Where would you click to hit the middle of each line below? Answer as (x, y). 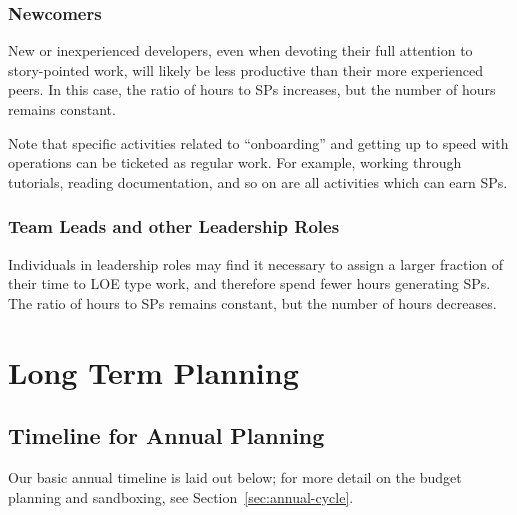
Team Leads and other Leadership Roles (174, 226)
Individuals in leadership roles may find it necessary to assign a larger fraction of (256, 263)
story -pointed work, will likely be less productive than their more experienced (245, 69)
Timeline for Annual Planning (166, 435)
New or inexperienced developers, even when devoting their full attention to (240, 50)
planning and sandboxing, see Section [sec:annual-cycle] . (181, 496)
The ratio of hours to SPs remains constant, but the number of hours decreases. (252, 302)
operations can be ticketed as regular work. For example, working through (235, 162)
